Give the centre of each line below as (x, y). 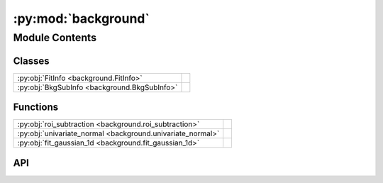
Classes (31, 61)
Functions (36, 107)
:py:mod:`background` (82, 18)
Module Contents (55, 38)
